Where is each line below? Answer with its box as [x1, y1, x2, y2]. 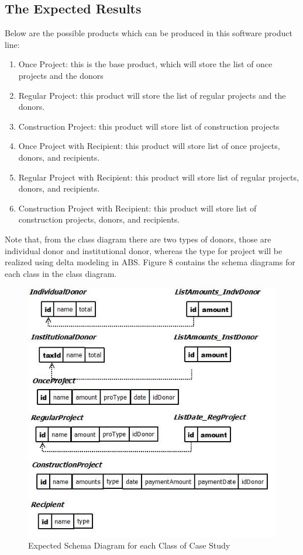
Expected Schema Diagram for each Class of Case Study [28, 539, 230, 551]
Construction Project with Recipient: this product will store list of [18, 202, 257, 214]
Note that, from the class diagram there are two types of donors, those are [5, 233, 271, 245]
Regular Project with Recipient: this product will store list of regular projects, [18, 171, 299, 183]
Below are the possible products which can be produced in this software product [5, 27, 292, 39]
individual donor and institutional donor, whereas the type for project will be [5, 244, 283, 256]
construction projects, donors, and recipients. [18, 213, 180, 226]
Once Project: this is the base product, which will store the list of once [18, 58, 273, 70]
